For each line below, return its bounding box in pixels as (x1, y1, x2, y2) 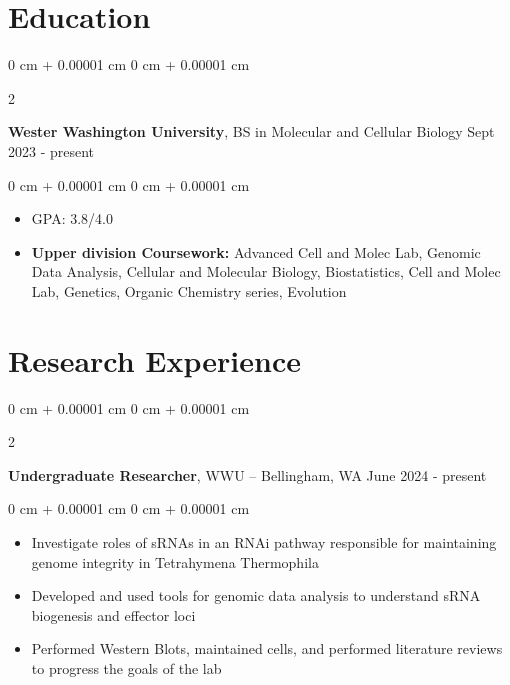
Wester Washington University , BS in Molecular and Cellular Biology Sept (8, 121, 495, 142)
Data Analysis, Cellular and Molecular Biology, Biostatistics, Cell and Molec (31, 261, 501, 282)
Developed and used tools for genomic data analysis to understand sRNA (31, 585, 481, 606)
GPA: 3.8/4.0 (31, 208, 113, 229)
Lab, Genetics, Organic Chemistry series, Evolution (31, 280, 347, 301)
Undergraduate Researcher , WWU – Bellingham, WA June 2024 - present (8, 464, 487, 485)
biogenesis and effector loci (31, 604, 196, 625)
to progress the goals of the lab (31, 657, 222, 678)
